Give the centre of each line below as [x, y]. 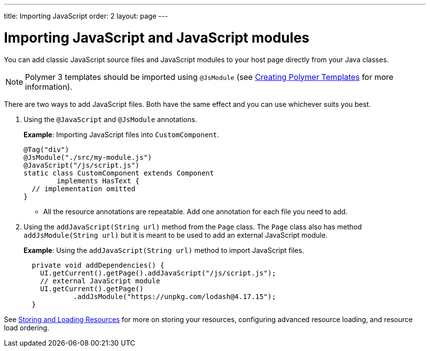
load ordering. [27, 327]
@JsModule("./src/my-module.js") [88, 157]
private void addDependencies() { [98, 265]
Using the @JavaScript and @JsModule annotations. [110, 119]
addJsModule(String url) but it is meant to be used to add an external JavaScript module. [176, 235]
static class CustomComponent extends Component [119, 173]
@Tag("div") [46, 149]
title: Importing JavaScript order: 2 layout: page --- [86, 16]
